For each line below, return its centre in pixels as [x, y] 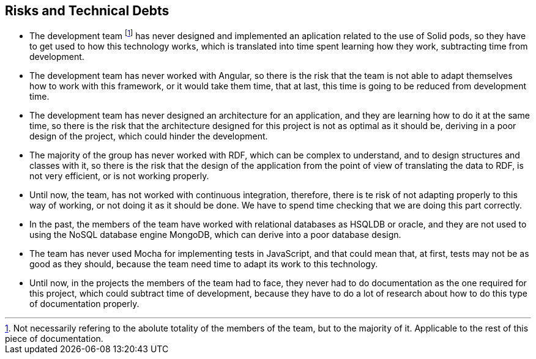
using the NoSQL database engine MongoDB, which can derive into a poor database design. [215, 235]
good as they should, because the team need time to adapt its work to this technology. [204, 264]
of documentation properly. [84, 304]
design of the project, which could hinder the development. [149, 136]
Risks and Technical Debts [87, 11]
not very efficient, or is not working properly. [119, 176]
